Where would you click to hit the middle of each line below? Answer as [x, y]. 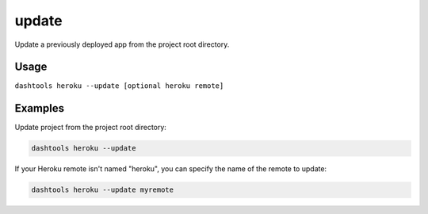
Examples [40, 108]
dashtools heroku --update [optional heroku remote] [119, 86]
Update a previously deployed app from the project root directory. [122, 44]
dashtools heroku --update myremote [103, 190]
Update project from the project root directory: [90, 128]
